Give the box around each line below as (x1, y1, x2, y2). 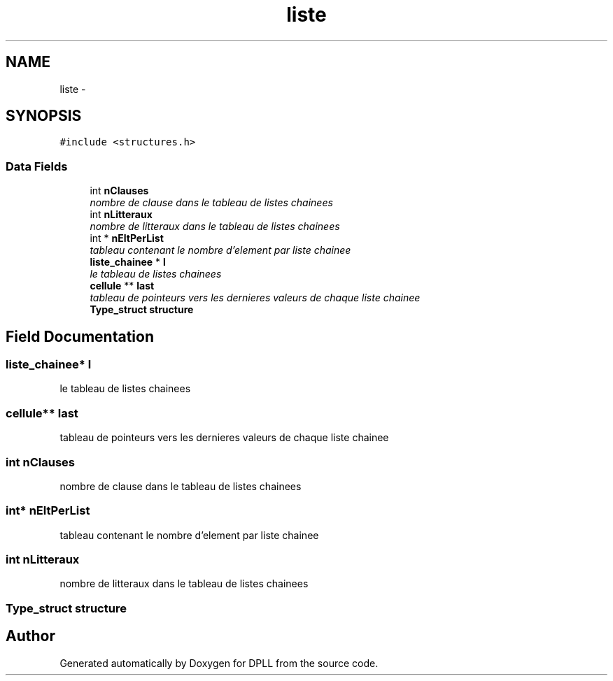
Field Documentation (6, 327, 154, 345)
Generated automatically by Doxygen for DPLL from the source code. (59, 657, 379, 669)
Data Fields (6, 159, 68, 173)
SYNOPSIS (6, 107, 82, 125)
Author (6, 627, 55, 645)
